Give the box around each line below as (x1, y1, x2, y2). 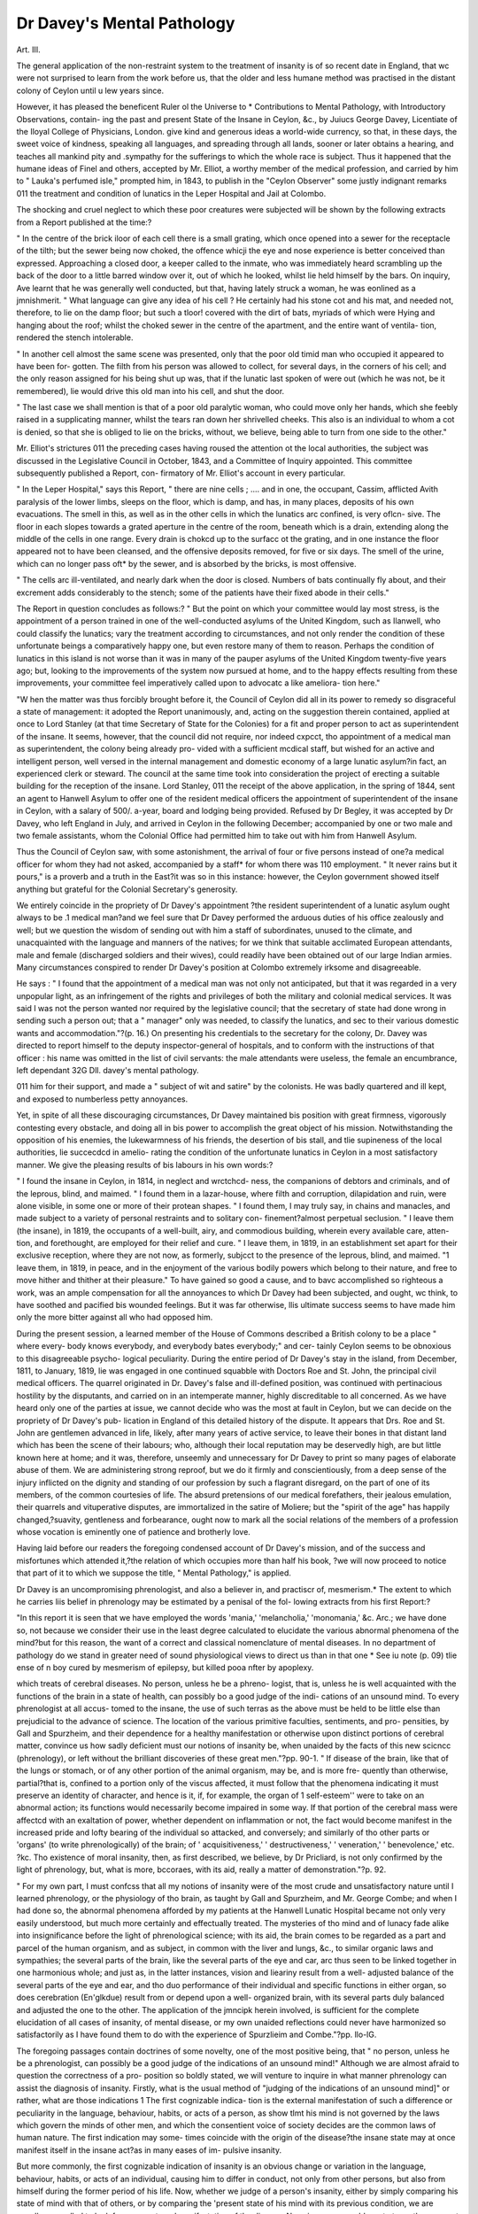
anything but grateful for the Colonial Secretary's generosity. (16, 884, 238, 894)
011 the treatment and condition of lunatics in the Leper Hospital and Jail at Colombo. (16, 188, 327, 198)
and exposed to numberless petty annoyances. (16, 1094, 189, 1104)
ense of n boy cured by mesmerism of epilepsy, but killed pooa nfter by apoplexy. (16, 1661, 314, 1673)
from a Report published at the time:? (16, 217, 152, 228)
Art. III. (16, 44, 42, 55)
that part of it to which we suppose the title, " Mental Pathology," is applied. (16, 1568, 292, 1578)
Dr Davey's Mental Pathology (16, 13, 235, 33)
